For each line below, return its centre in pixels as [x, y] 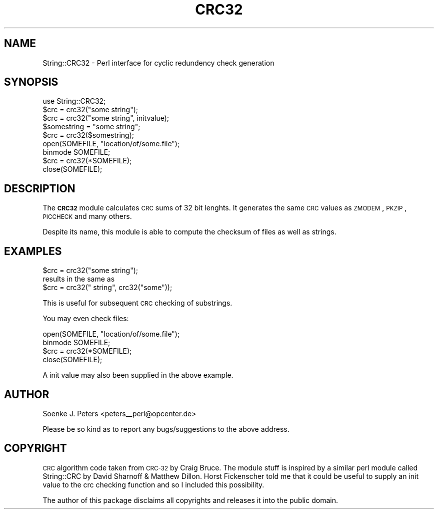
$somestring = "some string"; [91, 127]
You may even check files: [86, 319]
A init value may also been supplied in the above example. [138, 375]
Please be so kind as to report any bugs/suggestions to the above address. [166, 429]
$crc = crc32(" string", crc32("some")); [107, 288]
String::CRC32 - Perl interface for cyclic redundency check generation [158, 63]
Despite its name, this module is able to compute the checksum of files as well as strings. [189, 232]
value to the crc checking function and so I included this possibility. [153, 484]
